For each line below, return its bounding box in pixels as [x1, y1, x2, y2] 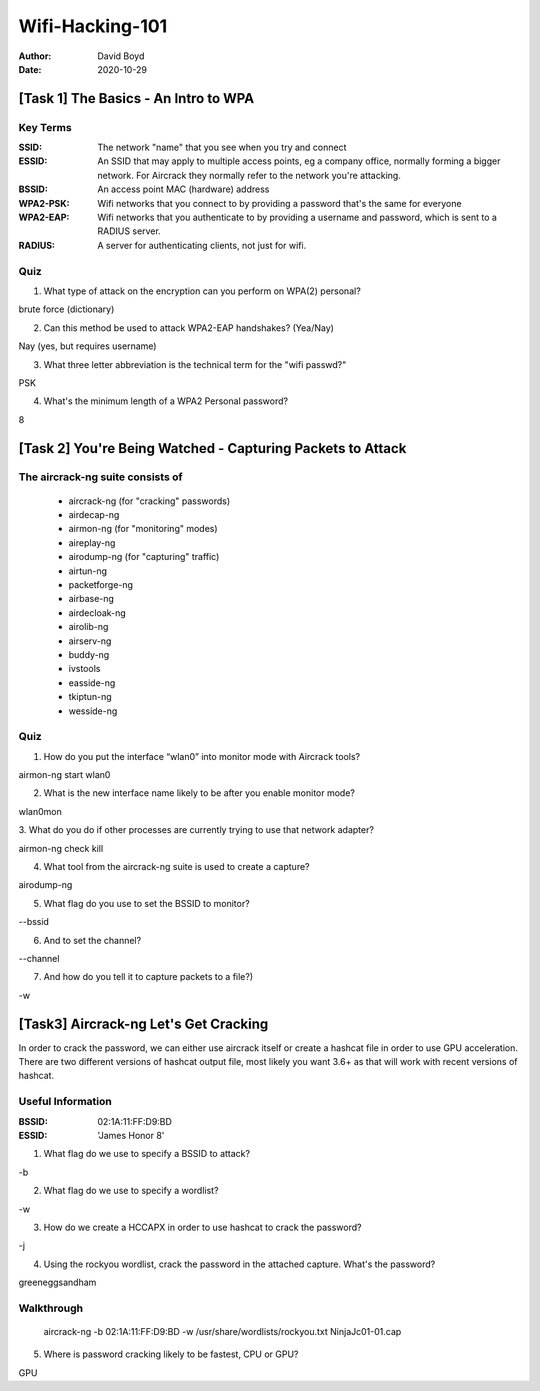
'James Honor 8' [97, 1129, 165, 1141]
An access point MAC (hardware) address [97, 183, 270, 195]
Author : [18, 50, 52, 62]
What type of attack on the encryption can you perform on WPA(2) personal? [43, 285, 362, 297]
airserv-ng [68, 635, 112, 647]
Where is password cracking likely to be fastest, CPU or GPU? [43, 1348, 299, 1360]
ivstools [68, 663, 101, 675]
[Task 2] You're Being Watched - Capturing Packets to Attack [18, 440, 407, 457]
